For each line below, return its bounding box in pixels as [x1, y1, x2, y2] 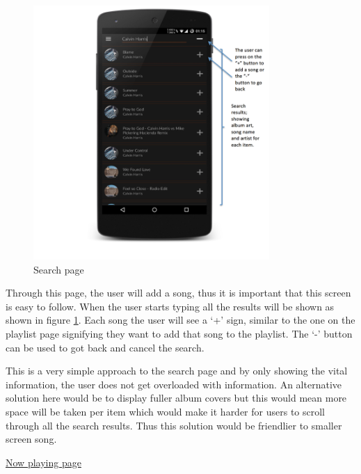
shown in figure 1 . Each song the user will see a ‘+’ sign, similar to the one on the [6, 313, 355, 327]
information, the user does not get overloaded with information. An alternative [6, 377, 342, 391]
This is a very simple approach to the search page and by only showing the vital [6, 363, 348, 378]
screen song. [6, 432, 57, 446]
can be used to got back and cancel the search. [6, 340, 204, 354]
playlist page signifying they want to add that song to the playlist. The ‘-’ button [6, 326, 353, 341]
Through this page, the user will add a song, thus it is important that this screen [6, 285, 351, 300]
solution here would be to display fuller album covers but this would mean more [6, 390, 347, 405]
